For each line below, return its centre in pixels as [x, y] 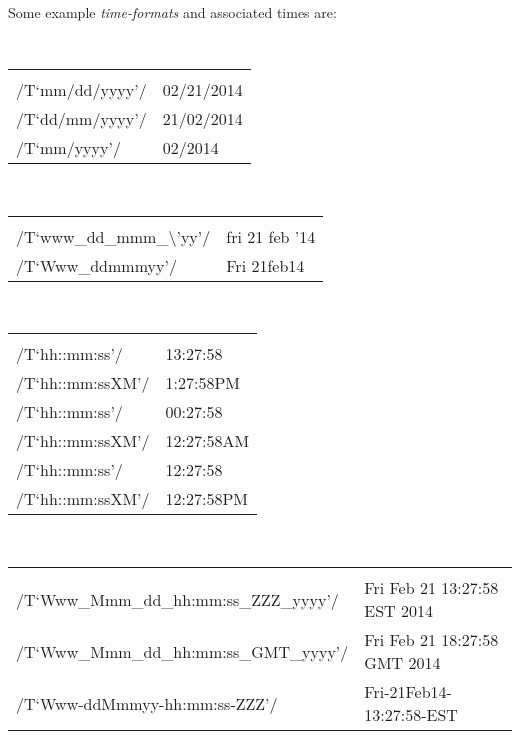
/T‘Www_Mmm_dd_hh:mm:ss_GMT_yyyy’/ [182, 651]
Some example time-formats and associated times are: [172, 12]
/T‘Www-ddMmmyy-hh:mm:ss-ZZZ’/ [147, 703]
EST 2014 [399, 611]
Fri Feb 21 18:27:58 [431, 640]
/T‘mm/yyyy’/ [68, 148]
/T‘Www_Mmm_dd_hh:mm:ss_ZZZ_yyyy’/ [177, 599]
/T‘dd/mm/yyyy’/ [81, 119]
